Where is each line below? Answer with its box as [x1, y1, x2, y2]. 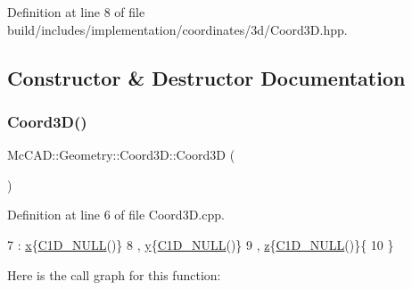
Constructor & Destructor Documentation [7, 63, 406, 91]
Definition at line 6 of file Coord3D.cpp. [7, 205, 225, 224]
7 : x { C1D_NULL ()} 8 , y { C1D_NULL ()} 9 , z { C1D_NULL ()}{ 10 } [7, 235, 394, 253]
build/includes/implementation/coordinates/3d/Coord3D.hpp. [7, 20, 348, 38]
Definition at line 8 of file [7, 3, 145, 21]
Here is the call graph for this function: [7, 265, 221, 284]
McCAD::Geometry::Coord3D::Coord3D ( [7, 145, 235, 164]
